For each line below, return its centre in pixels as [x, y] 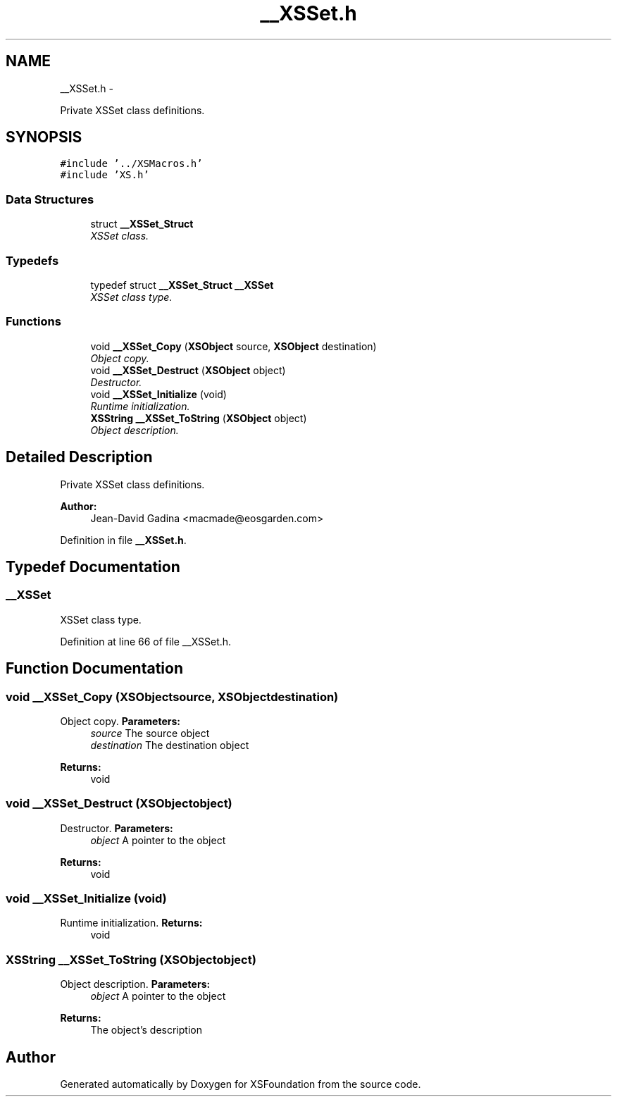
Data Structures [50, 199]
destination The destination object [170, 745]
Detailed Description [79, 457]
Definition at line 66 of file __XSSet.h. [146, 641]
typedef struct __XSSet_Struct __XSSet [182, 285]
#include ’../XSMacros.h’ [131, 164]
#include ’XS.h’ [105, 175]
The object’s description [146, 1030]
